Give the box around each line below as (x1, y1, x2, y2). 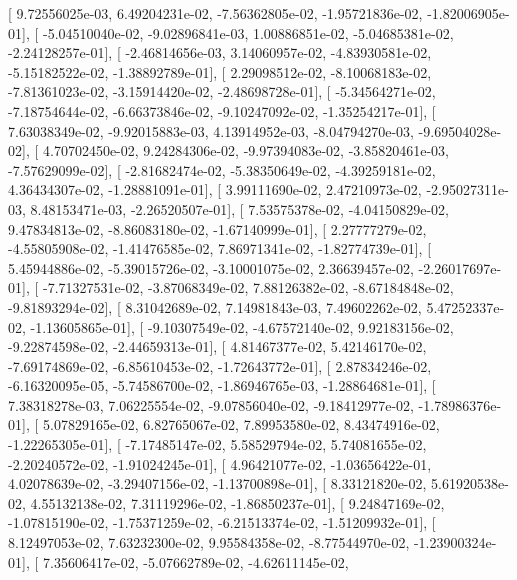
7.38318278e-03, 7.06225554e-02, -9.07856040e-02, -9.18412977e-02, (8, 394, 414, 415)
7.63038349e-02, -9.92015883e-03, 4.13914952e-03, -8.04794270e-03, (8, 120, 414, 141)
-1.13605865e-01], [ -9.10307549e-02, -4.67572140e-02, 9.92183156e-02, (30, 316, 454, 337)
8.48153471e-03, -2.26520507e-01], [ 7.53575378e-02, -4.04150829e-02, (30, 198, 449, 219)
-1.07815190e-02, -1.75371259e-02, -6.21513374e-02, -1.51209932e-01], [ (8, 512, 436, 533)
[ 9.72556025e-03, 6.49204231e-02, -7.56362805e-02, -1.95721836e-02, (8, 3, 423, 23)
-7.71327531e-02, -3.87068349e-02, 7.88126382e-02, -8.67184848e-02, (42, 277, 454, 298)
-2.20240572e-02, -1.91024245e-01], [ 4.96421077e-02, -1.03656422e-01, (8, 453, 432, 474)
